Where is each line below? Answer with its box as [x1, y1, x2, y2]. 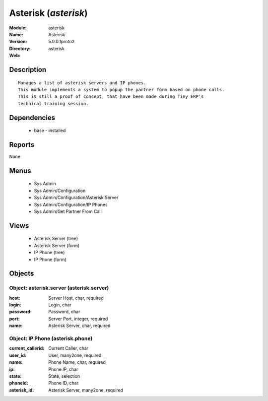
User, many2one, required [48, 352, 102, 358]
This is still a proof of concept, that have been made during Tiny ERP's [18, 94, 204, 99]
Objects [9, 269, 34, 278]
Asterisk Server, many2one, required [48, 387, 124, 393]
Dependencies [9, 113, 56, 122]
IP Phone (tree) [34, 250, 65, 256]
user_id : [9, 352, 27, 358]
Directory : [9, 45, 31, 52]
